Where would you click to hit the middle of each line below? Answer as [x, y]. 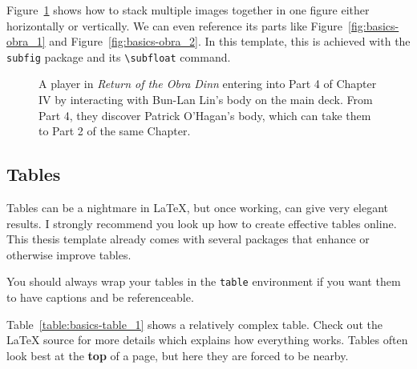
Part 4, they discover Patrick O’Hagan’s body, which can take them [205, 115]
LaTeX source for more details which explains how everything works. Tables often [207, 340]
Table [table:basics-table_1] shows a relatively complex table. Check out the [194, 324]
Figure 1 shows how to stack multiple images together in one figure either [188, 10]
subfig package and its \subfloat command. [119, 56]
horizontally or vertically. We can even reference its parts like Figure [175, 25]
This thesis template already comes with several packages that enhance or [188, 239]
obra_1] [26, 41]
